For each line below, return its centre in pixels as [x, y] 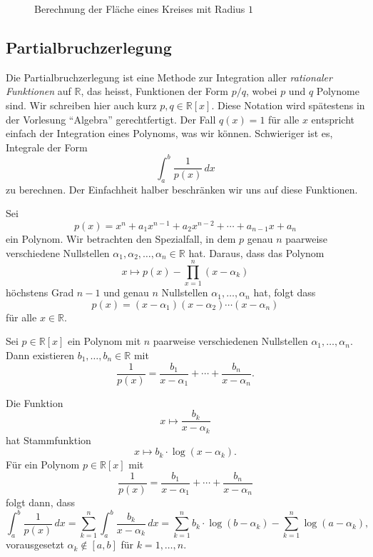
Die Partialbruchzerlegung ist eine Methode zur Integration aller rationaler [169, 77]
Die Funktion [35, 402]
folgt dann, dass [41, 502]
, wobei [261, 91]
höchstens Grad [40, 292]
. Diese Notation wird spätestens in [288, 105]
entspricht [333, 119]
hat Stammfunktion [48, 440]
